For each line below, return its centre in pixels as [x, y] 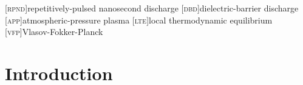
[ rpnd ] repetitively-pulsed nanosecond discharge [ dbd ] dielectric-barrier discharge [152, 8]
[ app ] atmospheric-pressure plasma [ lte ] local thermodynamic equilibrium [139, 20]
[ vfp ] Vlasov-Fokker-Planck [54, 32]
